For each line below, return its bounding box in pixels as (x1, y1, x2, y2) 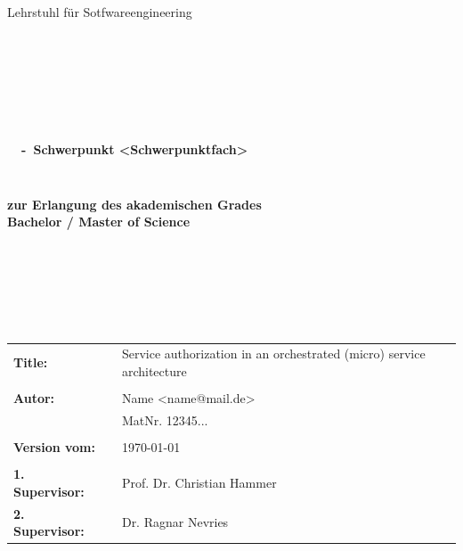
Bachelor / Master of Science (7, 212, 191, 231)
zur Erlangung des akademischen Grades (7, 194, 262, 213)
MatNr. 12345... (121, 411, 208, 429)
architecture (121, 362, 187, 381)
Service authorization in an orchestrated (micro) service (121, 344, 426, 363)
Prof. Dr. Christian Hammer (121, 473, 277, 491)
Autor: (13, 389, 55, 407)
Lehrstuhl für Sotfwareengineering (7, 3, 192, 21)
